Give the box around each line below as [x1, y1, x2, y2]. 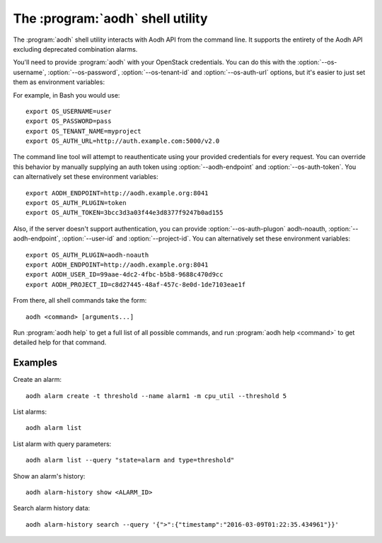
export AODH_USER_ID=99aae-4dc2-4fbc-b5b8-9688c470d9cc [25, 271, 224, 279]
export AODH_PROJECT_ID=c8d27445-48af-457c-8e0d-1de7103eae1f [25, 280, 246, 288]
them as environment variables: [13, 78, 105, 86]
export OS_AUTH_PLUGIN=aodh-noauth [25, 251, 149, 259]
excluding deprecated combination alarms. [13, 45, 138, 53]
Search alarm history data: [13, 504, 91, 513]
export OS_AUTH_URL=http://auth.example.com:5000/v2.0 [25, 137, 220, 145]
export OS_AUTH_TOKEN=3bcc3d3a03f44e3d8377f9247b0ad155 [25, 209, 224, 217]
